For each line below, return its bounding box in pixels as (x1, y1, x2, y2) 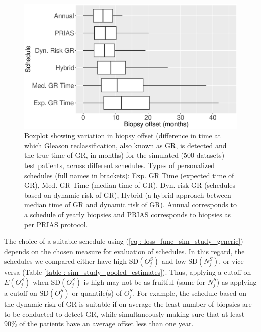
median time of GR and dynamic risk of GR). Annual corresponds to (24, 199, 237, 210)
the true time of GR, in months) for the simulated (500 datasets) (24, 150, 225, 160)
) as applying (216, 276, 257, 287)
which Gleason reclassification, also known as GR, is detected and (24, 140, 227, 150)
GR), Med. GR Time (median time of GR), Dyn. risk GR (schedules (24, 180, 236, 190)
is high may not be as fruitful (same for (83, 276, 206, 287)
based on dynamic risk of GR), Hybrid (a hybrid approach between (24, 189, 231, 200)
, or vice (219, 256, 244, 266)
